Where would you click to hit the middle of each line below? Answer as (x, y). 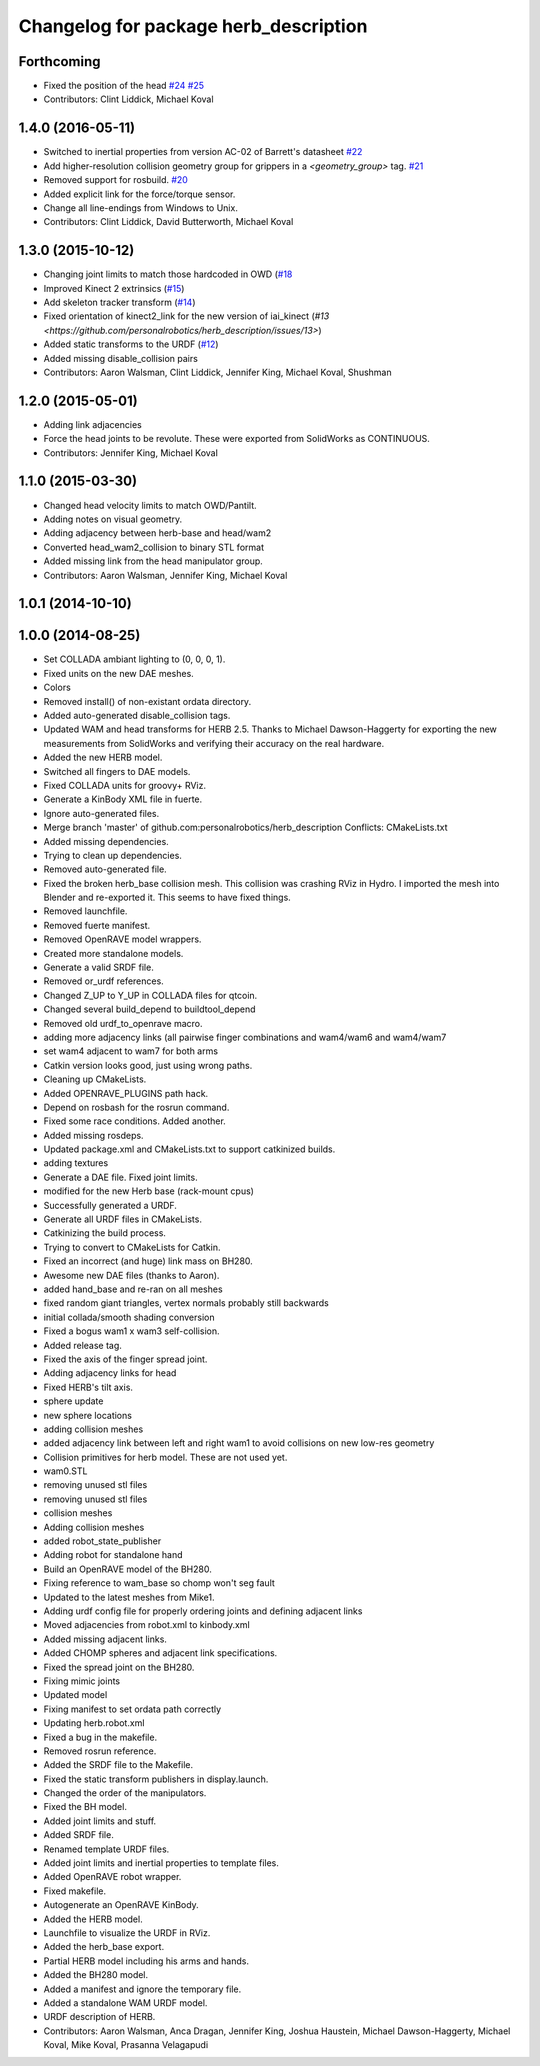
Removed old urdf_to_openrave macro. (123, 1023)
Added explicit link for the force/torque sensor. (139, 194)
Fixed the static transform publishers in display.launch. (156, 1779)
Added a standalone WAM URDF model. (125, 2002)
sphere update (73, 1401)
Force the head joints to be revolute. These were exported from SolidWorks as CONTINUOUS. (236, 439)
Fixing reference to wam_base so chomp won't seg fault (159, 1583)
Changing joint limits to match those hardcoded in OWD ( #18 (168, 274)
